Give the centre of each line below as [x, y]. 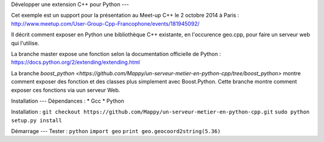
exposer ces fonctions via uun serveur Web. [66, 90]
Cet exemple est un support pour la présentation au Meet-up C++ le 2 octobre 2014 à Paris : [125, 16]
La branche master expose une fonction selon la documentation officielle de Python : [116, 54]
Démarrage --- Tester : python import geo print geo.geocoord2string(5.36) [116, 131]
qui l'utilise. [25, 43]
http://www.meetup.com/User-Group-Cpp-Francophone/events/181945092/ [105, 23]
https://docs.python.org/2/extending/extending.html [76, 62]
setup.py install [37, 120]
